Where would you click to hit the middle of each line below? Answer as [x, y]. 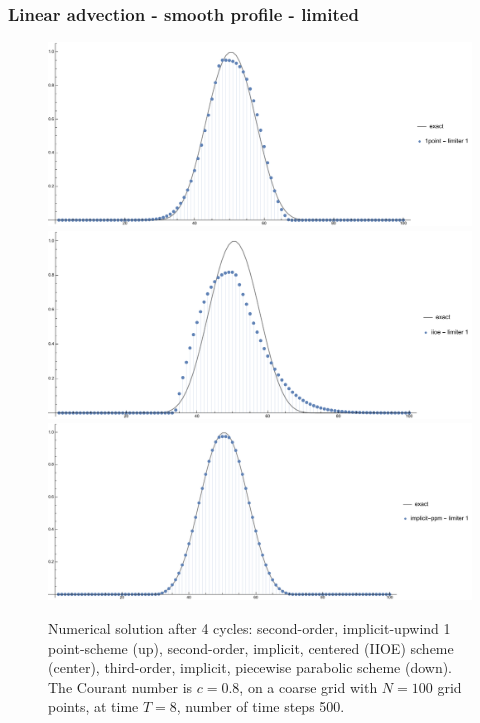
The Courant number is [120, 686]
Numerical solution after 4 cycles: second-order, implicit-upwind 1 [249, 628]
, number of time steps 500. [260, 706]
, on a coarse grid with [308, 686]
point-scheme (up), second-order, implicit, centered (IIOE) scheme [251, 647]
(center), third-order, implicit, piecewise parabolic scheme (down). [250, 667]
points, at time [93, 706]
